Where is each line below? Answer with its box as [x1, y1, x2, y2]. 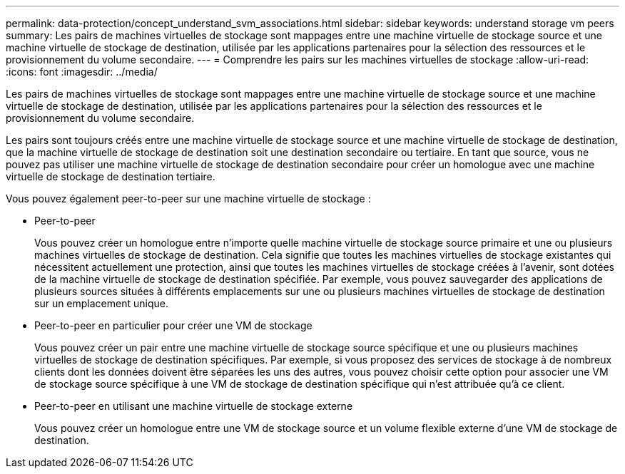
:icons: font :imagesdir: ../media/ [6, 66, 158, 78]
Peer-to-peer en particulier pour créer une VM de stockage [34, 319, 312, 331]
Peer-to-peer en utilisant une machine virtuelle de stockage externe [34, 400, 353, 412]
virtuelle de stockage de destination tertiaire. [6, 170, 215, 182]
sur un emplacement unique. [34, 297, 168, 309]
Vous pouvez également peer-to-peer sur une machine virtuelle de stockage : [6, 192, 371, 205]
